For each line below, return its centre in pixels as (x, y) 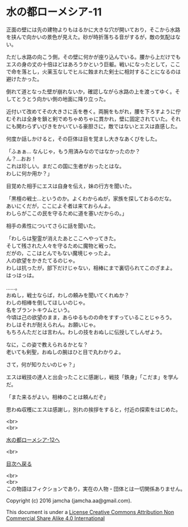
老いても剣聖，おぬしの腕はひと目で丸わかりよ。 (65, 352)
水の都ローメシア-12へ (33, 440)
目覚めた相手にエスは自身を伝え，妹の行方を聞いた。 (70, 186)
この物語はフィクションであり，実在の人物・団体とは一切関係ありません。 (96, 489)
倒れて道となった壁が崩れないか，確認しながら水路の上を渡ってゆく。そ (93, 91)
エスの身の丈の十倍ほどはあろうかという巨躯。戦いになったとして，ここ (93, 64)
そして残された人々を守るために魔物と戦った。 (63, 246)
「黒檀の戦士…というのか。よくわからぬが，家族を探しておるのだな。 (90, 198)
